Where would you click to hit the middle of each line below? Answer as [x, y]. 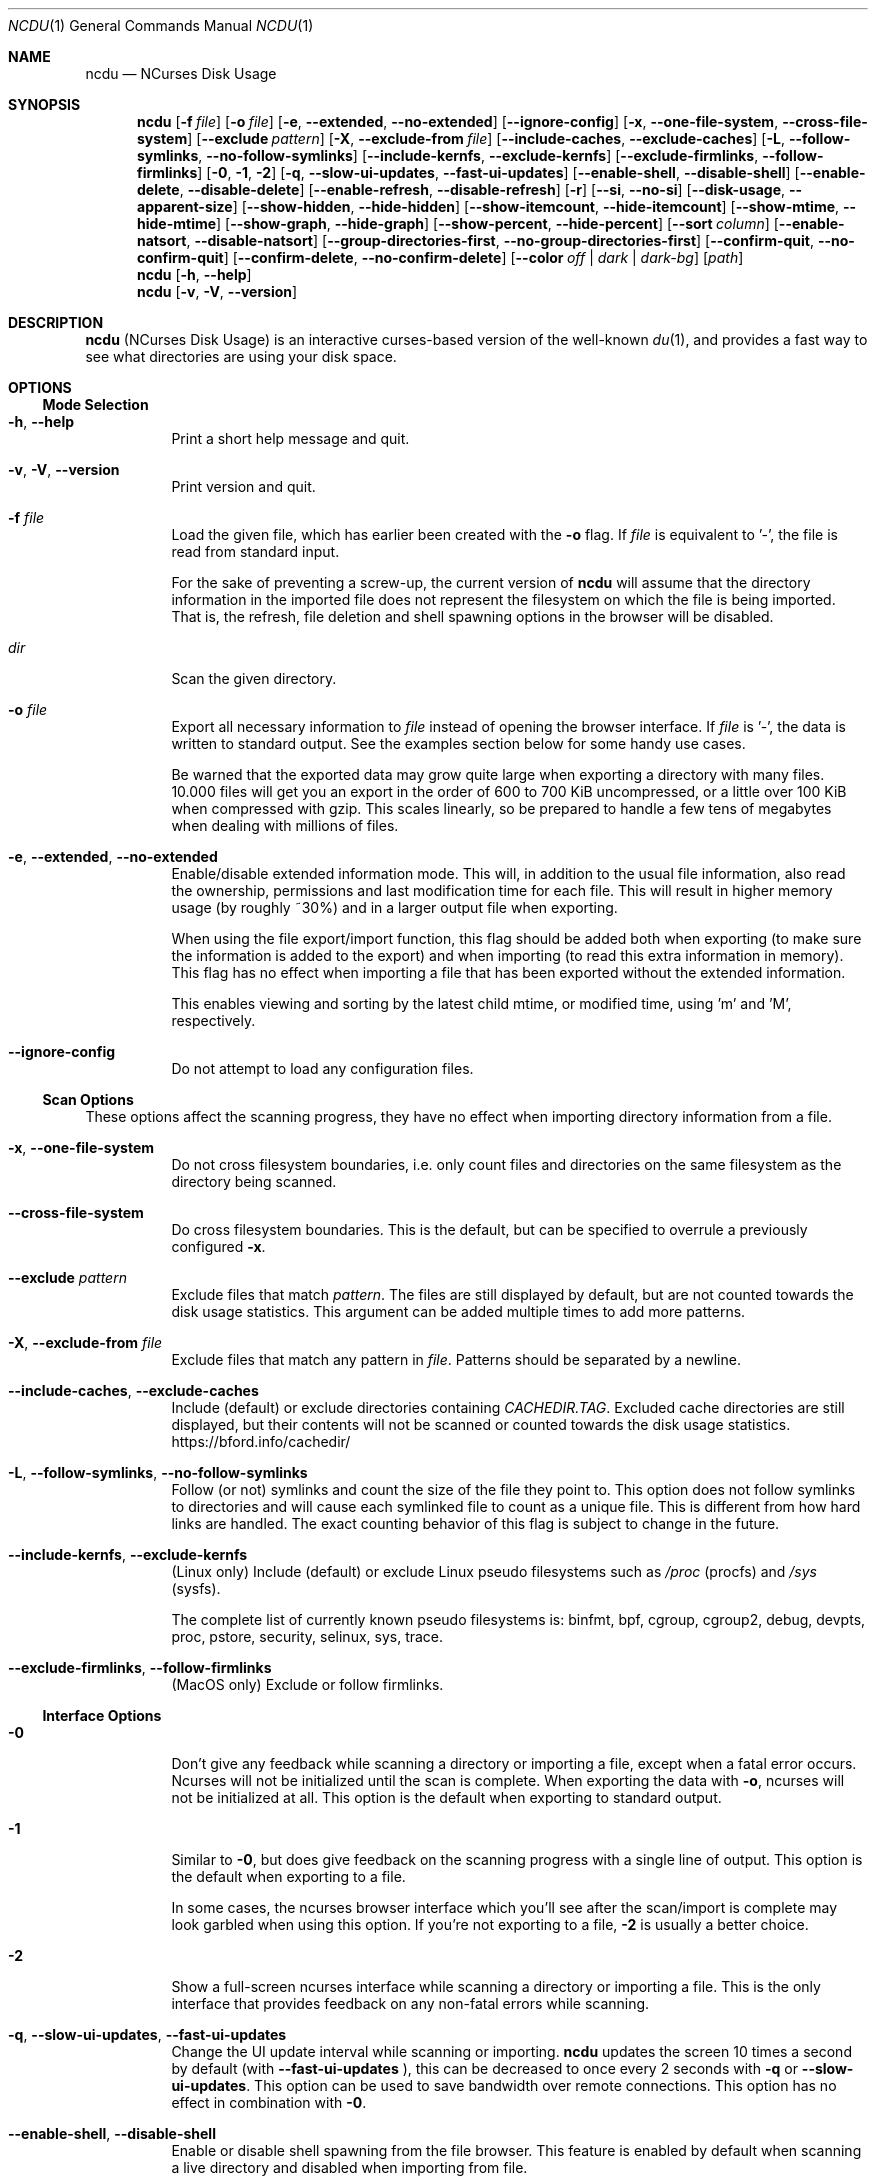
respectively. [213, 1020]
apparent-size [185, 206]
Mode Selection [95, 404]
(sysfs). [196, 1588]
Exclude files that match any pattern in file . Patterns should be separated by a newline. [456, 1359]
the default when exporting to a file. [288, 1876]
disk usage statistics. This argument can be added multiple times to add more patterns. [458, 1311]
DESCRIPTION [56, 322]
